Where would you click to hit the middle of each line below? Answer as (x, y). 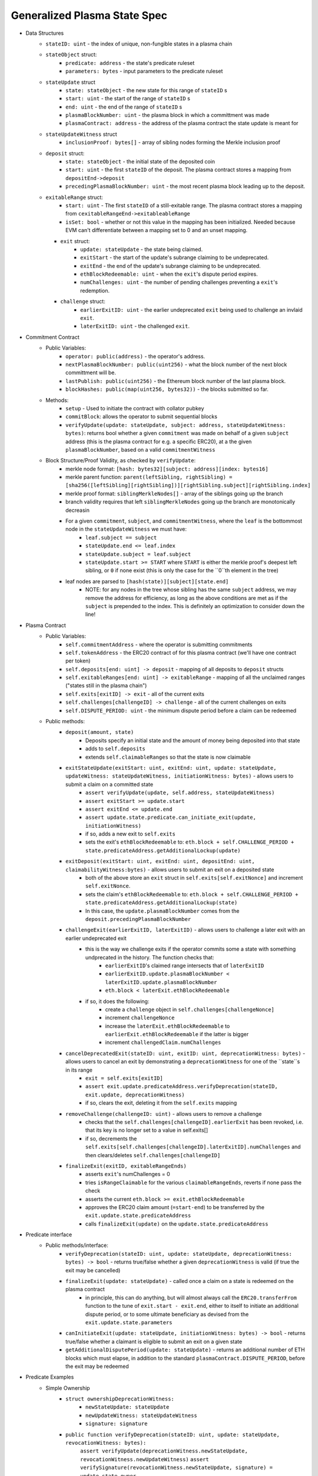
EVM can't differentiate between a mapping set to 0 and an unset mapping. (157, 230)
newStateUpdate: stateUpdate (127, 1407)
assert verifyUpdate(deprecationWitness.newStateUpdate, (164, 1451)
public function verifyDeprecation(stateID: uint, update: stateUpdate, (173, 1434)
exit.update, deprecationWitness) (135, 1095)
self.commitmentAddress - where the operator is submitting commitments (159, 644)
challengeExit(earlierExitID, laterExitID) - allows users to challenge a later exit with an (185, 930)
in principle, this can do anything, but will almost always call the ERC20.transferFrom (191, 1297)
